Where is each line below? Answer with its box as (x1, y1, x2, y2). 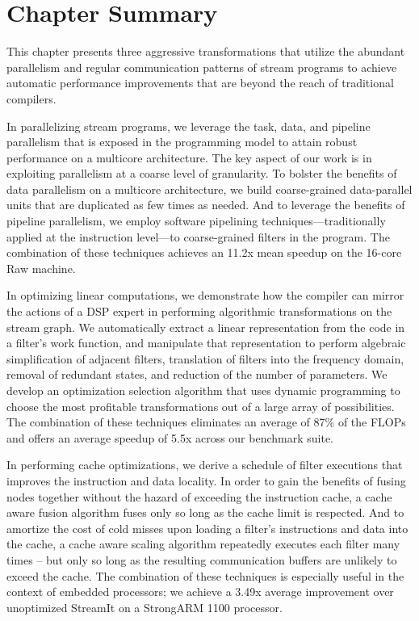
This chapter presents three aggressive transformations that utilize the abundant (6, 43, 405, 60)
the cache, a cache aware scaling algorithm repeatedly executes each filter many (6, 535, 400, 552)
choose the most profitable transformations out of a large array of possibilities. (6, 397, 395, 414)
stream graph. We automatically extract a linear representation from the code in (6, 318, 405, 335)
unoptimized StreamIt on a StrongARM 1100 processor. (6, 598, 283, 615)
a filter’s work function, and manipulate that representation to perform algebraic (6, 334, 406, 351)
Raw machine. (6, 259, 76, 276)
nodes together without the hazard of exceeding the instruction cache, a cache (6, 488, 392, 505)
